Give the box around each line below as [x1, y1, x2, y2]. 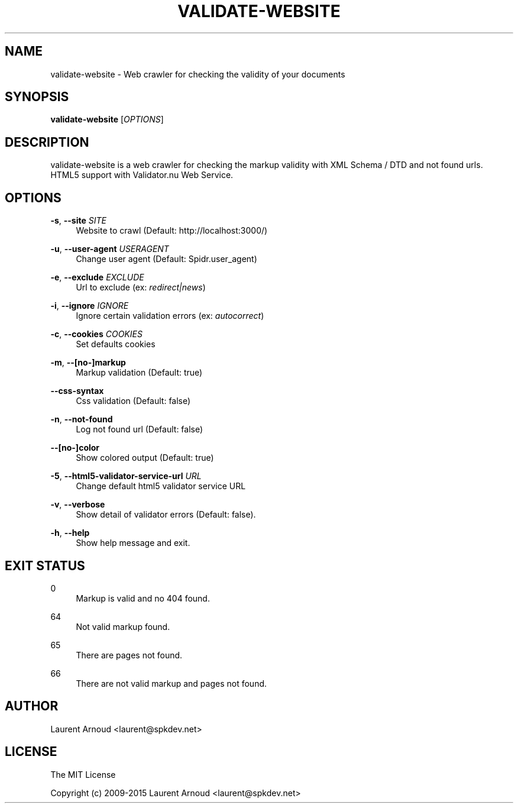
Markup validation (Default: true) [76, 367, 203, 378]
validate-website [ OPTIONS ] [50, 114, 164, 125]
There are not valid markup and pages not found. [76, 678, 267, 689]
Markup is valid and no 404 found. [76, 593, 210, 603]
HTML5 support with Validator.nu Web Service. [50, 170, 234, 180]
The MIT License [50, 769, 116, 780]
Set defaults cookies [76, 339, 156, 350]
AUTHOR [5, 699, 59, 714]
